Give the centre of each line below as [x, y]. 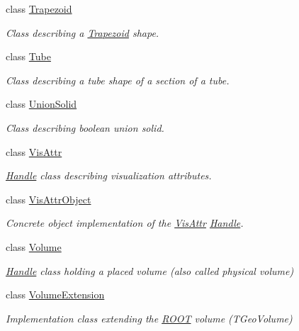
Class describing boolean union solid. [85, 127]
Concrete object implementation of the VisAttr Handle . [125, 223]
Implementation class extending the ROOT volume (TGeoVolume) [149, 318]
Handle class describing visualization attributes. [109, 175]
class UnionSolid [41, 104]
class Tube [28, 56]
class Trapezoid [39, 9]
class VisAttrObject [49, 199]
